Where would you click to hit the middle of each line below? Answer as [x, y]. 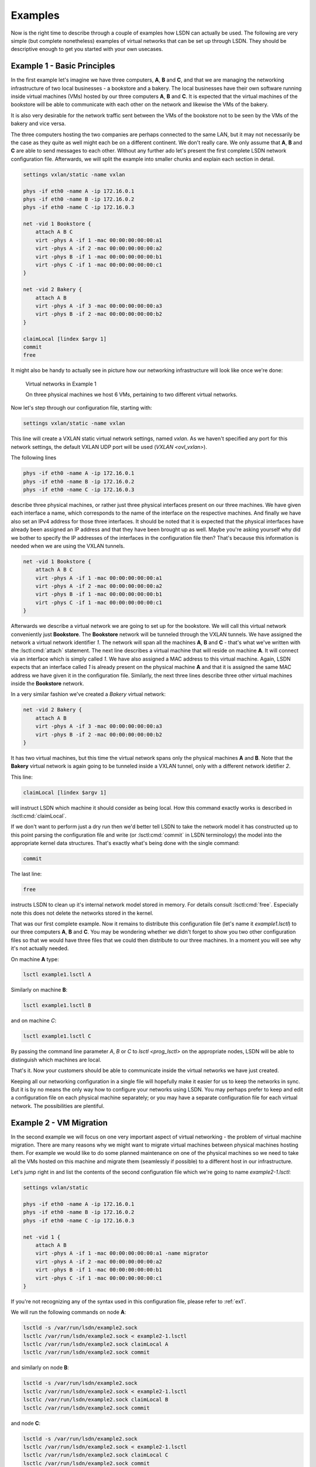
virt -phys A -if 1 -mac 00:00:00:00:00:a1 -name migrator [122, 1253]
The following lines [34, 458]
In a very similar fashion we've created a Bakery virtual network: [88, 694]
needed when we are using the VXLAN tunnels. [68, 546]
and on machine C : [34, 1020]
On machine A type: [35, 959]
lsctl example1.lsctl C [57, 1036]
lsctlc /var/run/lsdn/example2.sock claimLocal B [96, 1400]
